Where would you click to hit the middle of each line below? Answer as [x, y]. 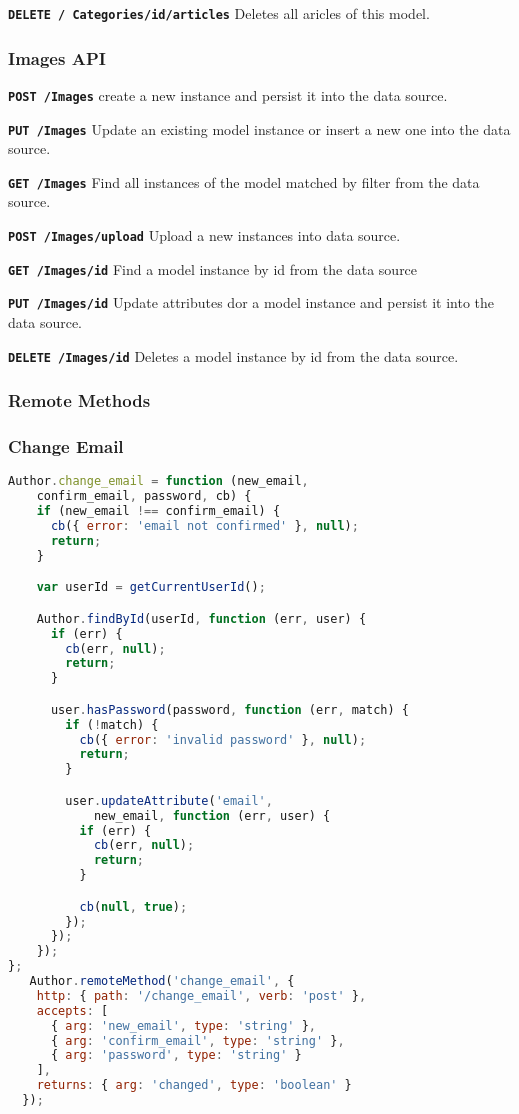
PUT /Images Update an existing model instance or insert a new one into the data [259, 128]
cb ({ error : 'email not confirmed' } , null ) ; [204, 525]
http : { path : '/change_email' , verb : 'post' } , [201, 995]
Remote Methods [79, 400]
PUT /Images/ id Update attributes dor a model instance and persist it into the [251, 302]
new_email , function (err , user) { [212, 815]
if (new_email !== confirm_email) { [158, 511]
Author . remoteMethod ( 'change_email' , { [162, 981]
